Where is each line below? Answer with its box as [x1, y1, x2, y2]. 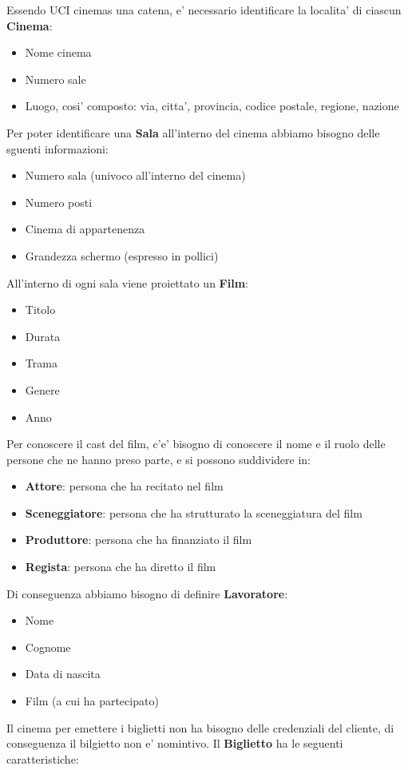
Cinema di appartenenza [25, 220, 145, 237]
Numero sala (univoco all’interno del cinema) [25, 167, 246, 184]
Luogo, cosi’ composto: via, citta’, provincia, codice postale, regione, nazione [25, 97, 399, 114]
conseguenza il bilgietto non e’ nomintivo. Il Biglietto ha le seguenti [6, 735, 343, 752]
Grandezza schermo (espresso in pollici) [25, 247, 219, 264]
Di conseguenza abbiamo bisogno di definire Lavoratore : [6, 585, 288, 601]
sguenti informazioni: [6, 140, 109, 157]
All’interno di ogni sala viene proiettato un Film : [6, 274, 248, 291]
